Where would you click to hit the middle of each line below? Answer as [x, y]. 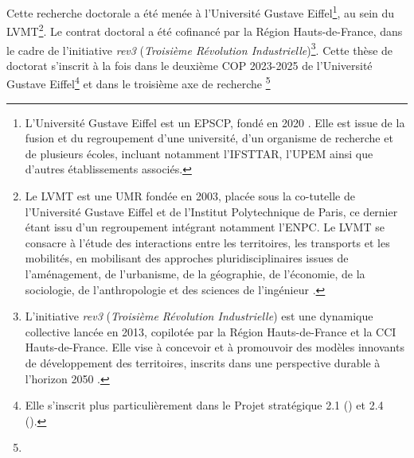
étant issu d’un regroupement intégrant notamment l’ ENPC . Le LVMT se [205, 227]
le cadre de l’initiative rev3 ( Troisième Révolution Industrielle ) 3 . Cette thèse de [200, 49]
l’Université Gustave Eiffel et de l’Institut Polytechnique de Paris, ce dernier [211, 211]
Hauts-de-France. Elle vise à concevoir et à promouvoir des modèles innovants [215, 347]
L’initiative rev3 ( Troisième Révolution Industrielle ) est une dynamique [199, 316]
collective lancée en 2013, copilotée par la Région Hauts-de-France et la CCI [211, 331]
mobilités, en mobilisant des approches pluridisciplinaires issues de [187, 258]
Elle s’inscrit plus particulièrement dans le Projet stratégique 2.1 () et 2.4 [204, 405]
